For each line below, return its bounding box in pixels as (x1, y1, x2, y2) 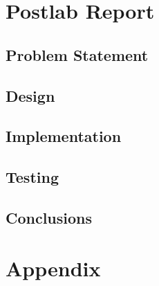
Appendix (6, 254, 101, 283)
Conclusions (6, 206, 93, 228)
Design (6, 84, 55, 106)
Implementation (6, 125, 122, 147)
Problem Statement (6, 44, 149, 65)
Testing (6, 166, 59, 188)
